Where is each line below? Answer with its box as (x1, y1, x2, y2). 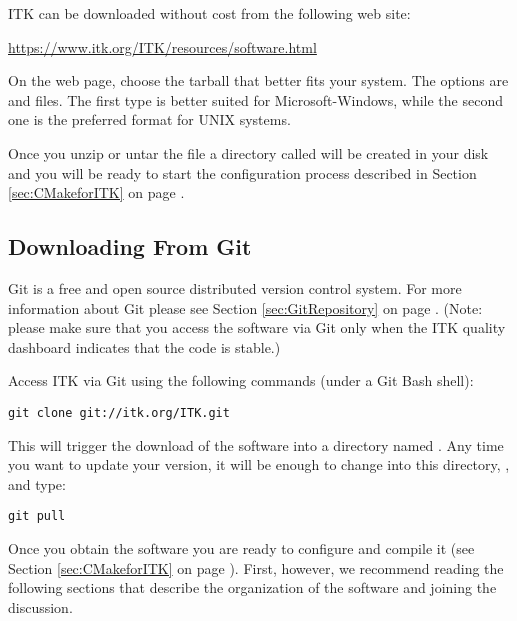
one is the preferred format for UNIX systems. (8, 109, 291, 130)
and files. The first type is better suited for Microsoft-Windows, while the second (8, 89, 503, 110)
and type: (8, 473, 66, 494)
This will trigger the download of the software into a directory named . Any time (8, 434, 504, 455)
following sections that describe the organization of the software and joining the (8, 577, 497, 598)
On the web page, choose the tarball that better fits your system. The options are (8, 70, 509, 91)
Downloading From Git (8, 231, 252, 262)
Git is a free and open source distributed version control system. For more (8, 277, 462, 298)
